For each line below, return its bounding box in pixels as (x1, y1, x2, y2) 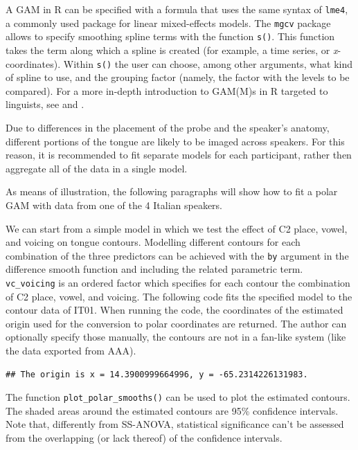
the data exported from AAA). (6, 343, 136, 358)
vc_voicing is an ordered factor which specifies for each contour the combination (6, 276, 350, 289)
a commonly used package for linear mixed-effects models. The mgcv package (6, 15, 331, 30)
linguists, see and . (6, 97, 84, 111)
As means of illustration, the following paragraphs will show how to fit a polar (6, 184, 338, 199)
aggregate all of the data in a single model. (6, 161, 188, 175)
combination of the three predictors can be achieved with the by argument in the (6, 248, 349, 262)
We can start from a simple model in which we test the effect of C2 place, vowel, (6, 221, 348, 235)
